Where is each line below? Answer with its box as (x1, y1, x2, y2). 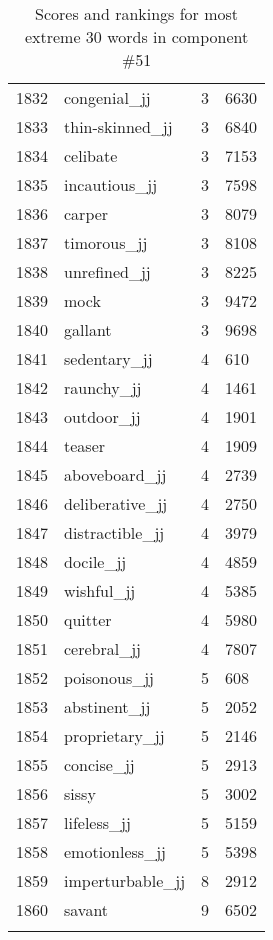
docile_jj (64, 550, 127, 573)
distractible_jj (64, 521, 165, 544)
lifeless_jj (64, 811, 131, 834)
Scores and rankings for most (35, 2, 239, 25)
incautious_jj (64, 173, 158, 196)
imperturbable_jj (64, 869, 186, 892)
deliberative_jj (64, 492, 168, 515)
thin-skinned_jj (64, 115, 173, 138)
